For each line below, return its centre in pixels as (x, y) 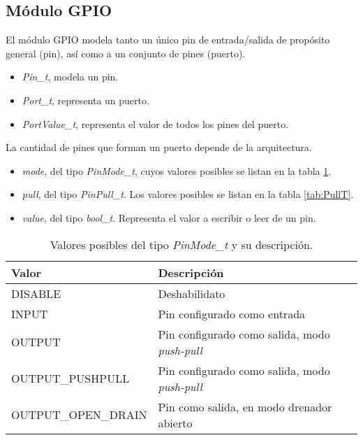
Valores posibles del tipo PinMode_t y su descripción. (181, 244)
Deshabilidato (192, 293)
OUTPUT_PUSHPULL (71, 378)
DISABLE (36, 293)
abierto (175, 423)
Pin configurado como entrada (232, 313)
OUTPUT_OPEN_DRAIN (79, 415)
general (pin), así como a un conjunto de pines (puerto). (126, 53)
